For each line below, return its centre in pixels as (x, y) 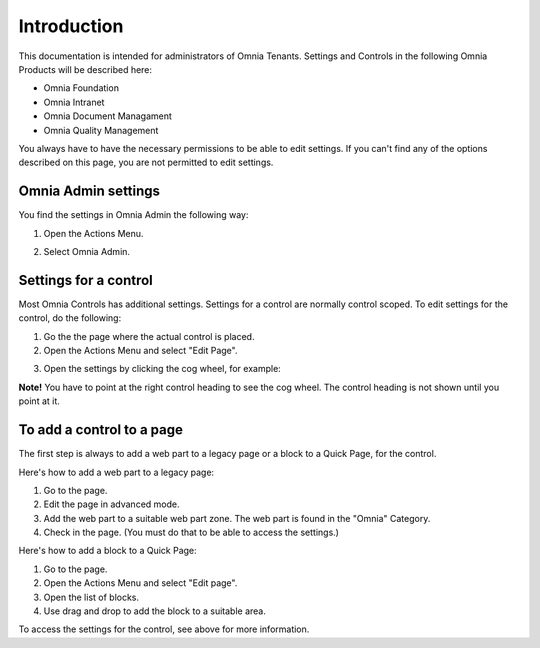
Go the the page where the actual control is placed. (149, 336)
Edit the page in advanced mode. (111, 504)
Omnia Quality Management (101, 130)
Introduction (71, 26)
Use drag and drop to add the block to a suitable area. (155, 611)
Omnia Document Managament (107, 116)
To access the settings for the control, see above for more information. (164, 629)
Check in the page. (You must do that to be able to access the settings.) (191, 532)
